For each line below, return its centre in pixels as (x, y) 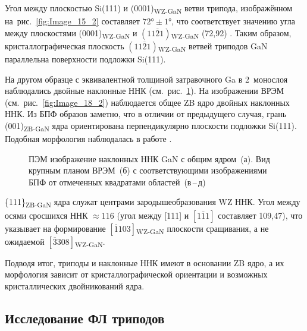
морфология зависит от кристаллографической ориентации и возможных (136, 274)
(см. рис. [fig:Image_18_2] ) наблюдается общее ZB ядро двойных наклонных (147, 102)
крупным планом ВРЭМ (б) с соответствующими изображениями (148, 170)
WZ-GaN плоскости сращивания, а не (203, 229)
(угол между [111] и (153, 215)
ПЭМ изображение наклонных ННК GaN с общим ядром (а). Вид (149, 158)
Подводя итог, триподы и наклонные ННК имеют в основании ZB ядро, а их (145, 262)
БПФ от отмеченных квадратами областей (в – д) (117, 182)
